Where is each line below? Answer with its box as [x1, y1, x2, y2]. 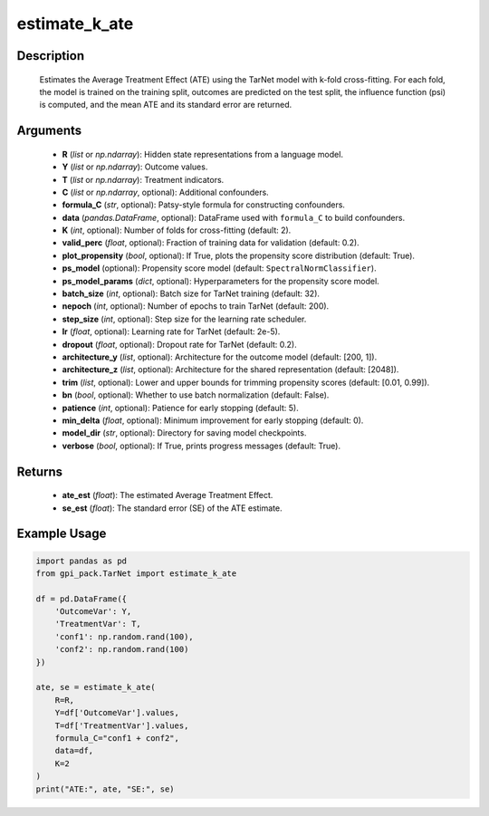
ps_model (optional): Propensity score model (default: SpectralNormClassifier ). [62, 263, 377, 274]
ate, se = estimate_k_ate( [35, 682, 156, 693]
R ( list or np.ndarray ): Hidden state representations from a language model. [62, 149, 344, 159]
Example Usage [16, 526, 107, 542]
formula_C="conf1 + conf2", [54, 734, 180, 743]
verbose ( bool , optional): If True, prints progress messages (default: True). [62, 440, 341, 451]
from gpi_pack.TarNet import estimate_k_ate [35, 568, 237, 579]
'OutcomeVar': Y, [54, 607, 132, 617]
